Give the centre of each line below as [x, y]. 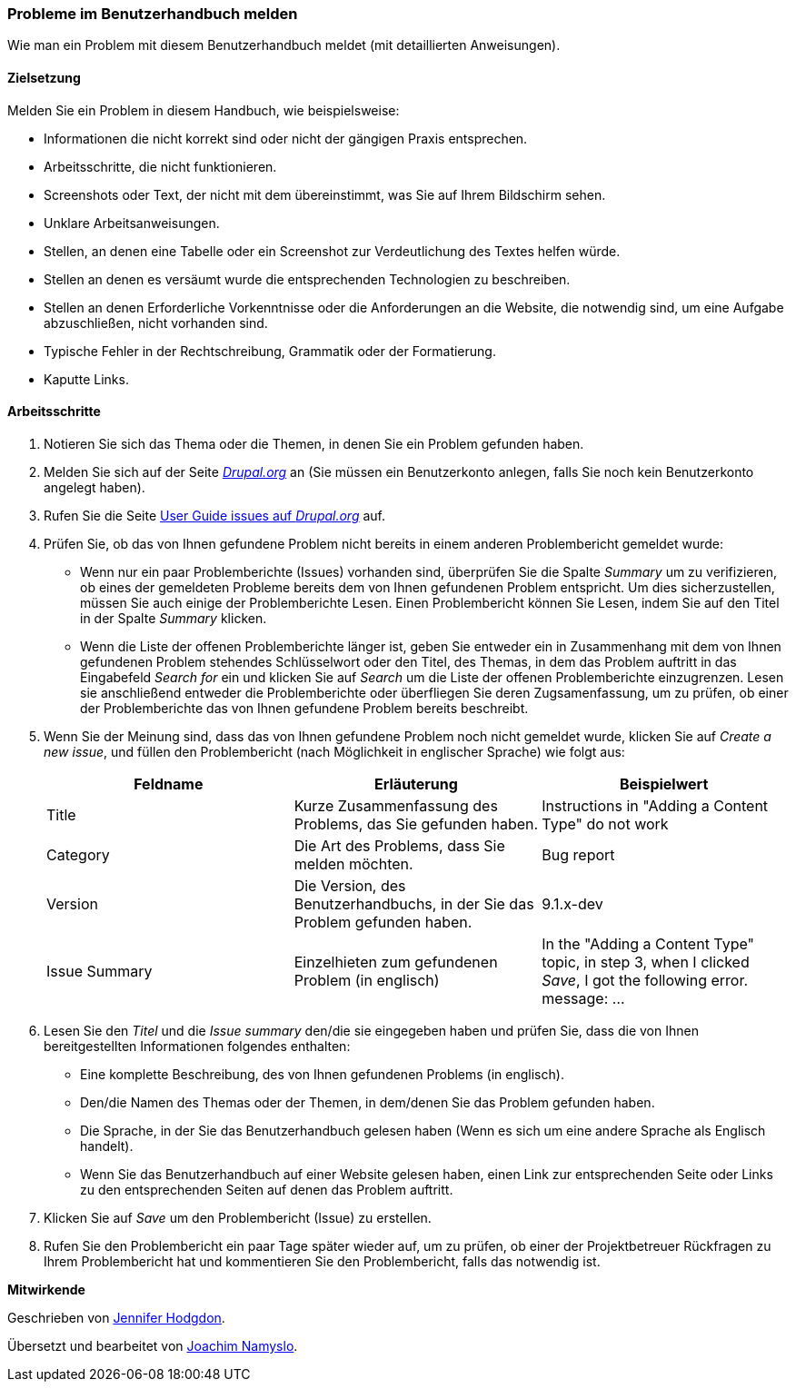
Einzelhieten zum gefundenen [396, 962]
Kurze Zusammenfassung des [396, 805]
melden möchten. [353, 863]
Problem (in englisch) [367, 980]
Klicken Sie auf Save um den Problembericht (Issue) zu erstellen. [238, 1217]
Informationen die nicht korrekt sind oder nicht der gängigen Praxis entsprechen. [286, 138]
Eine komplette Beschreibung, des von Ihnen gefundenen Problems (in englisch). [322, 1074]
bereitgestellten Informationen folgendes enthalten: [197, 1046]
